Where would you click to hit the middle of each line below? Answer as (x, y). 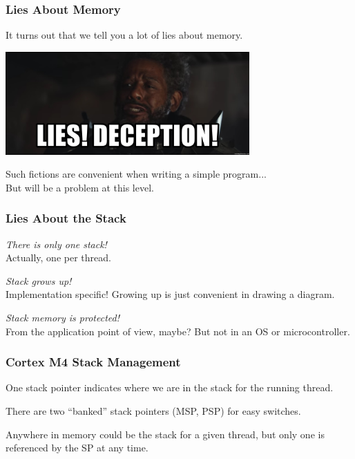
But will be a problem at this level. (80, 187)
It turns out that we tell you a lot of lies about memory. (124, 35)
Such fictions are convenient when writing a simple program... (136, 174)
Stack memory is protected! (63, 318)
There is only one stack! (56, 244)
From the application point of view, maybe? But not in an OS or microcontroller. (178, 331)
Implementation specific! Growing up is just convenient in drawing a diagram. (170, 294)
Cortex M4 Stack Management (93, 362)
